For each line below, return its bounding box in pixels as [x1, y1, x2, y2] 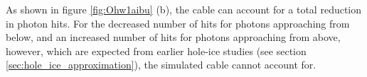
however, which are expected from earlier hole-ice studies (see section [6, 43, 307, 58]
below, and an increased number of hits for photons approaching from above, [6, 30, 341, 45]
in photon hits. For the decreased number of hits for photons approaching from [6, 16, 350, 30]
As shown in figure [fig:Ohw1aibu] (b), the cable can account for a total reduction [6, 2, 362, 16]
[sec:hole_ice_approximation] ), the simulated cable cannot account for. [6, 57, 317, 72]
